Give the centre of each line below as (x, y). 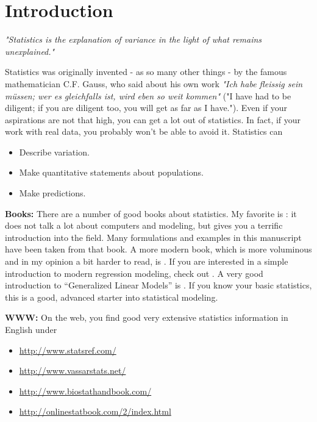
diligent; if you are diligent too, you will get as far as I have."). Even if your (146, 108)
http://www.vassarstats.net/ (73, 370)
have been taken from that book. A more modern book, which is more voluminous (158, 249)
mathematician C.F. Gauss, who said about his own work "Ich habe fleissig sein (154, 83)
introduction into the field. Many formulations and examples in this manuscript (153, 237)
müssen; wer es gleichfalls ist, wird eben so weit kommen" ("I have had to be (148, 95)
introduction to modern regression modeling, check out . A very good (134, 273)
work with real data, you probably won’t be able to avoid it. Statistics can (144, 131)
